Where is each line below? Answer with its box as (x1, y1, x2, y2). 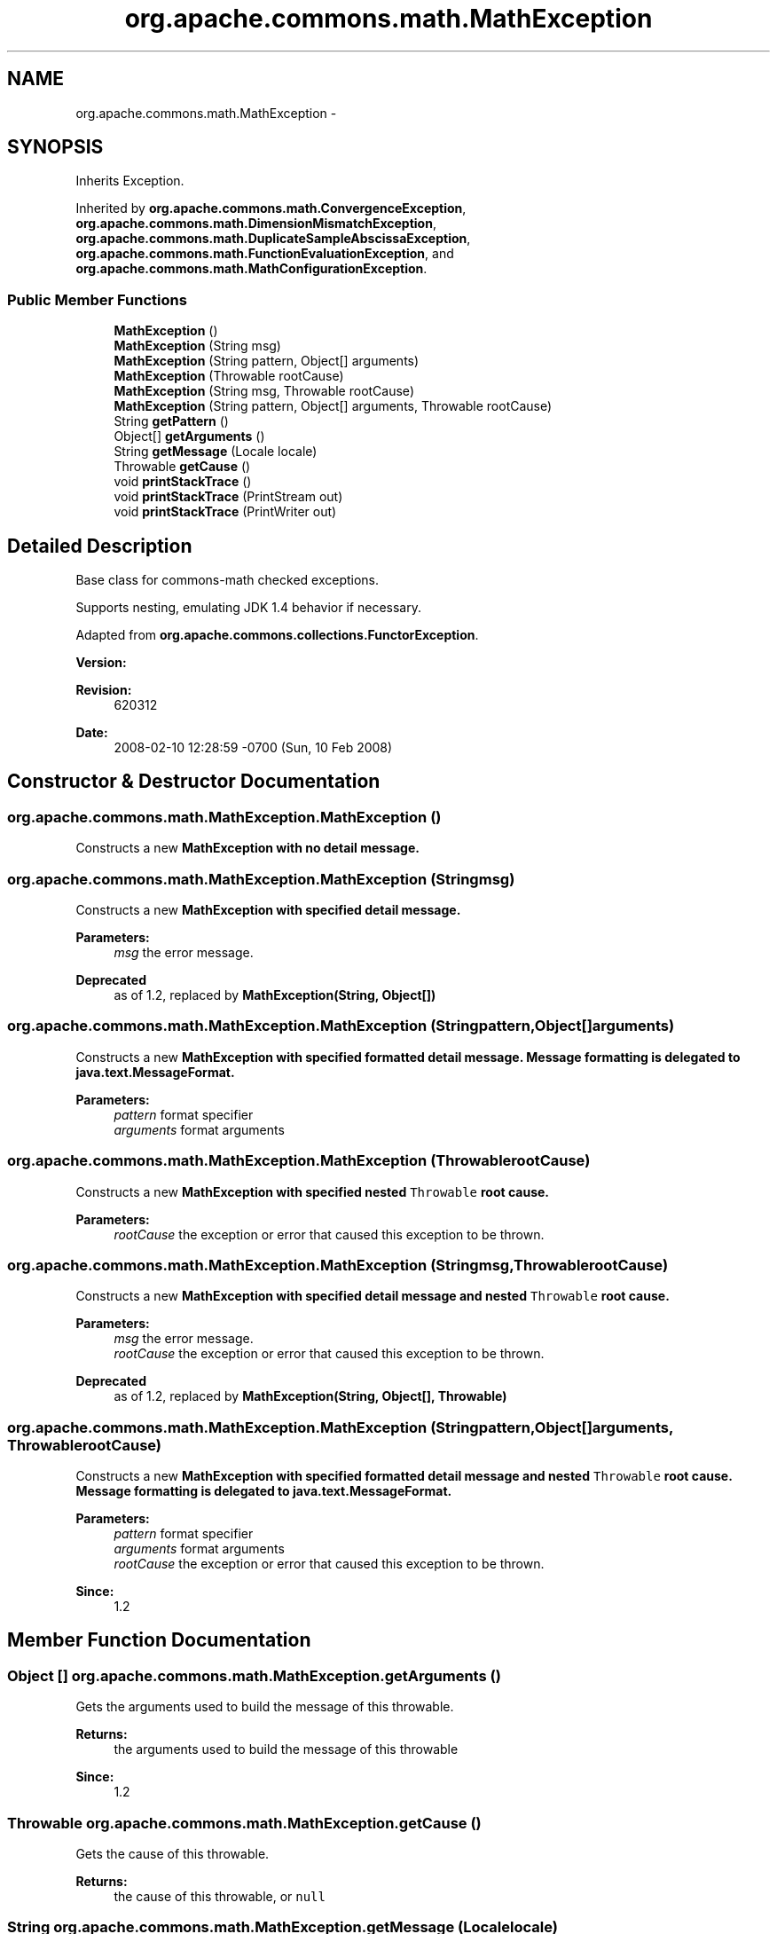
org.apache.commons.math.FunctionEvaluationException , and (75, 246, 454, 262)
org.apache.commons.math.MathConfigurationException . (75, 261, 428, 277)
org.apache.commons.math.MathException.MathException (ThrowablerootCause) (7, 1152, 591, 1170)
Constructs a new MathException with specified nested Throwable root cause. (75, 1183, 550, 1199)
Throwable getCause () (114, 459, 251, 475)
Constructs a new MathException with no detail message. (75, 840, 420, 856)
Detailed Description (7, 534, 192, 557)
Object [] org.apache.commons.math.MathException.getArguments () (7, 1666, 501, 1685)
